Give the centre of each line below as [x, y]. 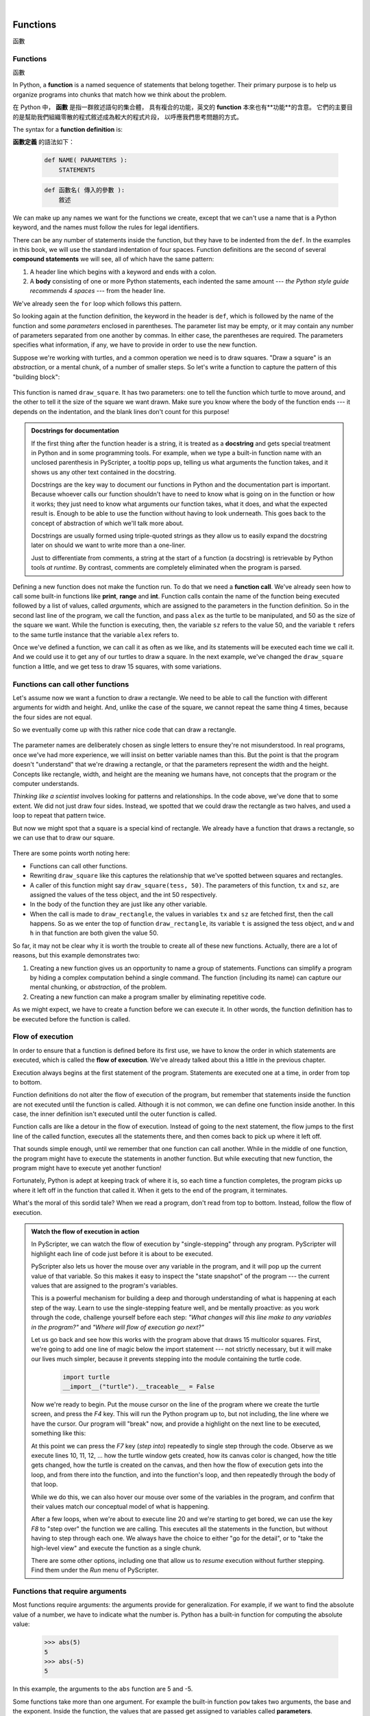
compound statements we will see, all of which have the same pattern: [113, 259]
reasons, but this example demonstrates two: [76, 955]
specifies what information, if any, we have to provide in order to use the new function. [135, 345]
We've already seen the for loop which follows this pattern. [97, 303]
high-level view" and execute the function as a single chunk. [116, 1548]
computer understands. [46, 784]
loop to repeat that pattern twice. [59, 815]
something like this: [59, 1433]
